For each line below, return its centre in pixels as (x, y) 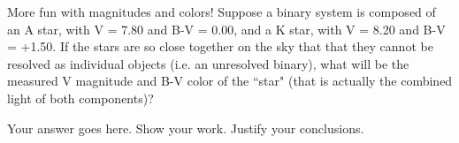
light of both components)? (80, 98)
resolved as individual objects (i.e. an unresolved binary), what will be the (208, 63)
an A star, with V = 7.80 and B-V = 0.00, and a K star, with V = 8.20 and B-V (226, 29)
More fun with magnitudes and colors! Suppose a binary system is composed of (222, 11)
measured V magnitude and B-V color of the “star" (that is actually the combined (230, 81)
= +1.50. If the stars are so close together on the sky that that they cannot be (220, 46)
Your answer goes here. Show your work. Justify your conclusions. (186, 128)
